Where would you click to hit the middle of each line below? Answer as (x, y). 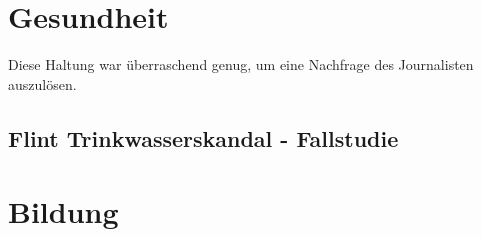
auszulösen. (42, 83)
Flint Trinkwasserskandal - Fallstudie (203, 137)
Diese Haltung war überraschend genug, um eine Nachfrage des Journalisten (241, 64)
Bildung (63, 211)
